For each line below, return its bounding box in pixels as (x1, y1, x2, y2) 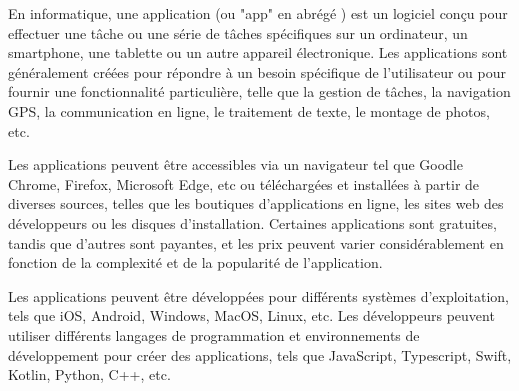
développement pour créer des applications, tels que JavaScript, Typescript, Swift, (8, 344, 512, 365)
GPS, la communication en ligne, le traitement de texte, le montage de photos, (8, 100, 490, 121)
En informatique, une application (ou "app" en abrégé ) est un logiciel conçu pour (8, 3, 508, 23)
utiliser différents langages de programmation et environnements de (8, 324, 420, 345)
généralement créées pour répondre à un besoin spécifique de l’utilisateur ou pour (8, 61, 506, 82)
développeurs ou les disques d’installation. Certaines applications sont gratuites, (8, 212, 497, 233)
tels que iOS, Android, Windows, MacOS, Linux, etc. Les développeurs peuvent (8, 305, 495, 326)
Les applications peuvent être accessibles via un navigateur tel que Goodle (8, 154, 463, 175)
